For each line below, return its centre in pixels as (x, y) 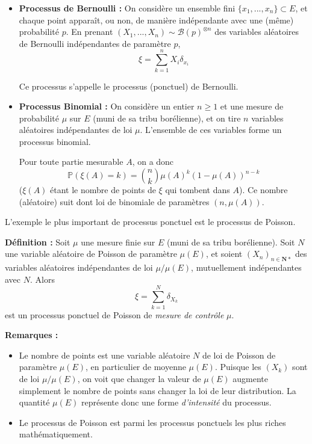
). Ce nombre (263, 190)
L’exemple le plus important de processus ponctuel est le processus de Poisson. (150, 222)
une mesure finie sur (118, 242)
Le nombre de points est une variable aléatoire (105, 355)
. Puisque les (238, 367)
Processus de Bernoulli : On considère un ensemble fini (127, 8)
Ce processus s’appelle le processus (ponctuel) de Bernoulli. (129, 86)
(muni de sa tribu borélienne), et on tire (167, 118)
